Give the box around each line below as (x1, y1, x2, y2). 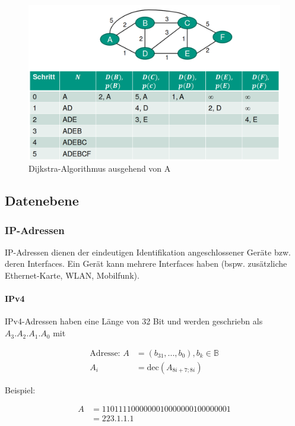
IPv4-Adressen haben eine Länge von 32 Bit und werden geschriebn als (5, 315, 263, 327)
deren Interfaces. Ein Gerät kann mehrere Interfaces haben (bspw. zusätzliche (5, 257, 287, 270)
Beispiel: (5, 383, 36, 396)
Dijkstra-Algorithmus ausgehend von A (28, 162, 171, 175)
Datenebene (5, 191, 79, 210)
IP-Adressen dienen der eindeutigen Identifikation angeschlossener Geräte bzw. (5, 245, 291, 258)
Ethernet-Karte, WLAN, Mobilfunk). (5, 269, 139, 282)
